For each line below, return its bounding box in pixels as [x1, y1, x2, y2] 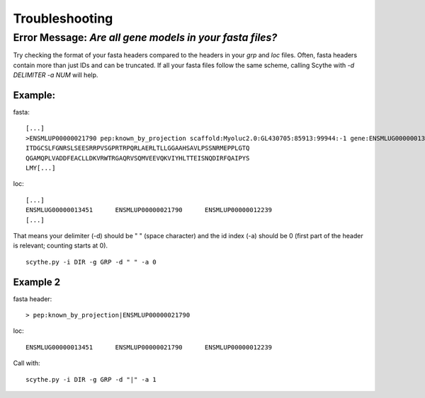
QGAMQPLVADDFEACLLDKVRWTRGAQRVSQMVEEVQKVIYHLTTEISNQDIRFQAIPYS [25, 154, 250, 162]
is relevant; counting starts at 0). [13, 241, 108, 250]
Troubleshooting [13, 11, 113, 26]
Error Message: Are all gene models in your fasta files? [13, 31, 278, 44]
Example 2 [13, 276, 60, 288]
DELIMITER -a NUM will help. [13, 71, 98, 79]
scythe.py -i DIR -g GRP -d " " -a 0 [25, 258, 157, 266]
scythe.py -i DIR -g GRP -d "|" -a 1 [25, 375, 157, 383]
